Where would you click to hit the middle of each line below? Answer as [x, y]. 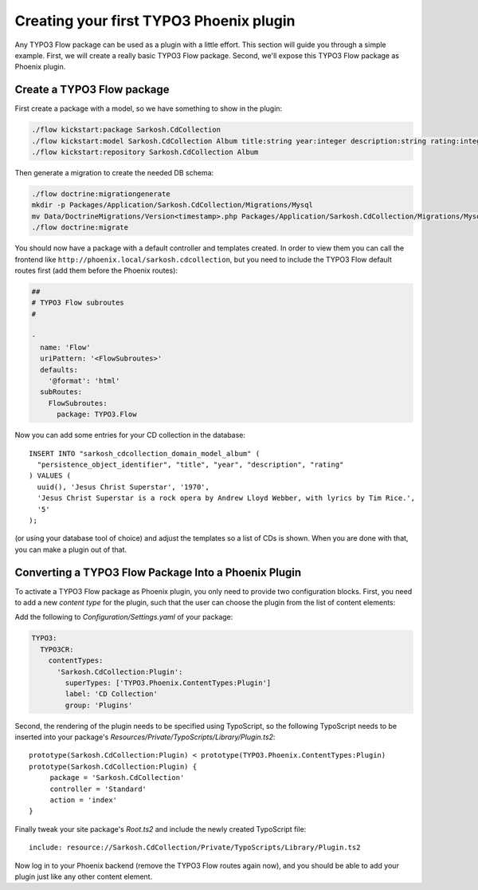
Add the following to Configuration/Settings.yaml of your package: [124, 617]
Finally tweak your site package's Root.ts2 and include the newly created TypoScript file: [161, 829]
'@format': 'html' [84, 381]
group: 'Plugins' [99, 705]
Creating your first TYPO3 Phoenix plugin [155, 21]
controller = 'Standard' [98, 789]
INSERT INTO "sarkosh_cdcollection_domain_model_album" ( [145, 453]
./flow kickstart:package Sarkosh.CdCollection [126, 130]
